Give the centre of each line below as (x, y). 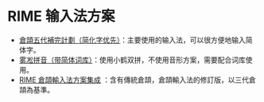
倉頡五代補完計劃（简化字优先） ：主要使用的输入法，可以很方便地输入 (132, 40)
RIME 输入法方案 (61, 16)
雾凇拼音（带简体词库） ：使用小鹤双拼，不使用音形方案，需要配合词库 (132, 60)
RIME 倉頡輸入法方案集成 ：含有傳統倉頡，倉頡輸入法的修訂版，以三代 (134, 80)
